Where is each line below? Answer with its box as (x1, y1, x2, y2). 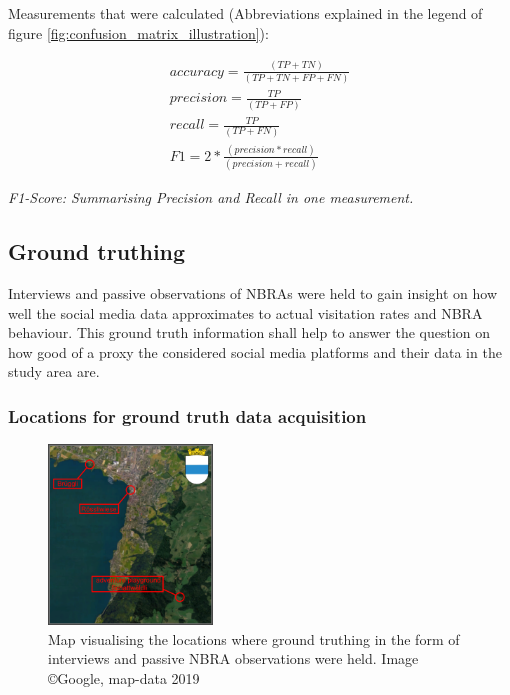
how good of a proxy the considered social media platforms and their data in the (8, 341, 502, 362)
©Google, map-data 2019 (48, 667, 200, 688)
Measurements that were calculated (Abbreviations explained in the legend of (8, 3, 483, 23)
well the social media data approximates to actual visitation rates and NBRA (8, 302, 483, 323)
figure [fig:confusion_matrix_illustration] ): (8, 22, 269, 43)
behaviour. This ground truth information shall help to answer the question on (8, 322, 491, 343)
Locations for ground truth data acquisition (8, 403, 367, 428)
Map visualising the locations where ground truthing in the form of (48, 628, 460, 649)
